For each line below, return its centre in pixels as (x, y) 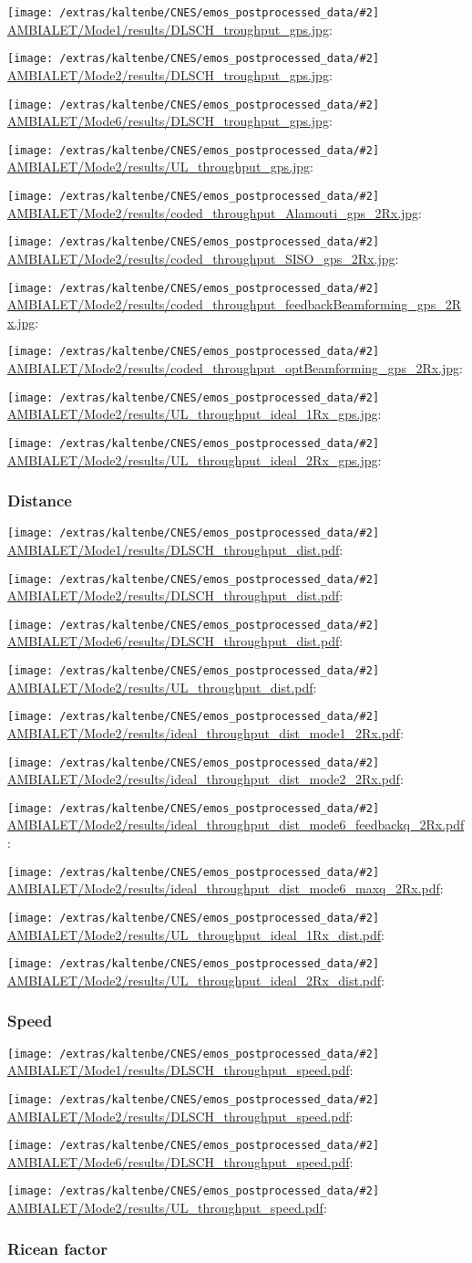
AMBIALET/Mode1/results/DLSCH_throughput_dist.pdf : (175, 549)
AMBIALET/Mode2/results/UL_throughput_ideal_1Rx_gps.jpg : (195, 414)
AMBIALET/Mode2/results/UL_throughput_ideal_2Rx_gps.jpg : (195, 459)
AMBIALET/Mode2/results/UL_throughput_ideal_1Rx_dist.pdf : (196, 934)
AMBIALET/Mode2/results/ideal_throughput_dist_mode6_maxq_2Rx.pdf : (226, 888)
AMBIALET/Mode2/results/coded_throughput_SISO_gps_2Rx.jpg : (203, 258)
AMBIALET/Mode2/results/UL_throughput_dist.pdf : (162, 687)
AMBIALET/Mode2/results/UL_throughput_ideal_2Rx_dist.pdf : (196, 980)
